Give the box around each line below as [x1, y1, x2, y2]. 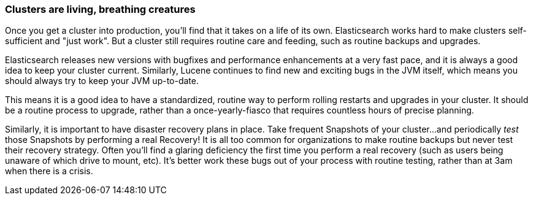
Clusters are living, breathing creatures [5, 3, 196, 15]
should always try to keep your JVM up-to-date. [5, 75, 199, 87]
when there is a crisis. [5, 166, 93, 177]
